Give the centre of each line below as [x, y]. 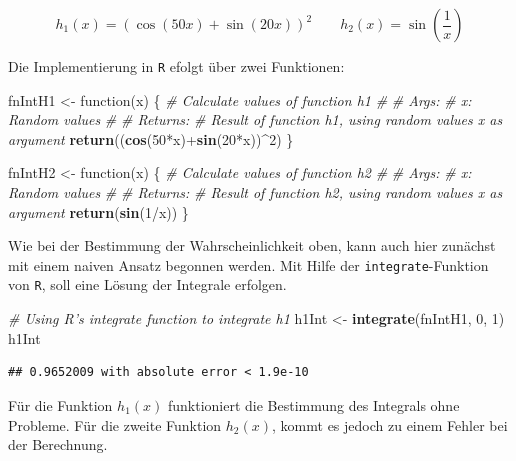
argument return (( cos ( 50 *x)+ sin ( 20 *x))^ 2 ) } [151, 138]
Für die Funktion [60, 404]
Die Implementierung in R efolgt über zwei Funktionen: [176, 66]
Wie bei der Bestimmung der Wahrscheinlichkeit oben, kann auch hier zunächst [252, 245]
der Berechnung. [58, 444]
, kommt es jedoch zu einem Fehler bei [390, 424]
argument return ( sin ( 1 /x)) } [98, 211]
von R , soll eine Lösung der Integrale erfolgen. [147, 284]
